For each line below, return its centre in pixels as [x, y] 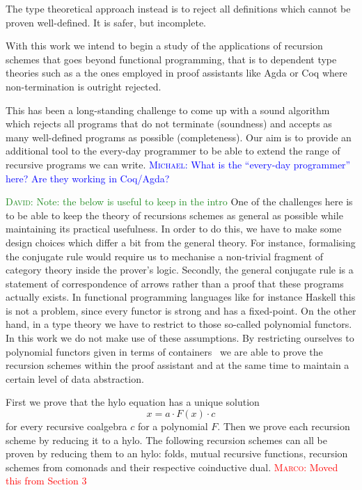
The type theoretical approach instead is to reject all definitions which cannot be [178, 8]
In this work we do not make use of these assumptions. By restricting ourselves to [180, 338]
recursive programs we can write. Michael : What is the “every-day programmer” [178, 164]
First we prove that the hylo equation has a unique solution [133, 402]
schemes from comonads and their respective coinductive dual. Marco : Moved [172, 467]
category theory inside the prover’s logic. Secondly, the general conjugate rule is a [180, 270]
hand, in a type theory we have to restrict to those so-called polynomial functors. [179, 324]
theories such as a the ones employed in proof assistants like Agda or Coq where [176, 73]
